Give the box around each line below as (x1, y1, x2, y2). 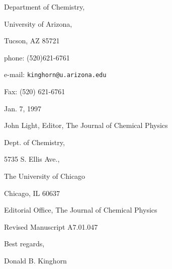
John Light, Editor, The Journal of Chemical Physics (4, 120, 168, 130)
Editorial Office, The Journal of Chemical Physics (4, 205, 157, 215)
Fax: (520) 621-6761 (4, 86, 65, 97)
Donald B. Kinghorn (4, 255, 67, 265)
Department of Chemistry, (4, 2, 85, 12)
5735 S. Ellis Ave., (4, 154, 60, 164)
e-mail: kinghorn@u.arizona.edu (4, 69, 107, 80)
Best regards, (4, 238, 45, 249)
